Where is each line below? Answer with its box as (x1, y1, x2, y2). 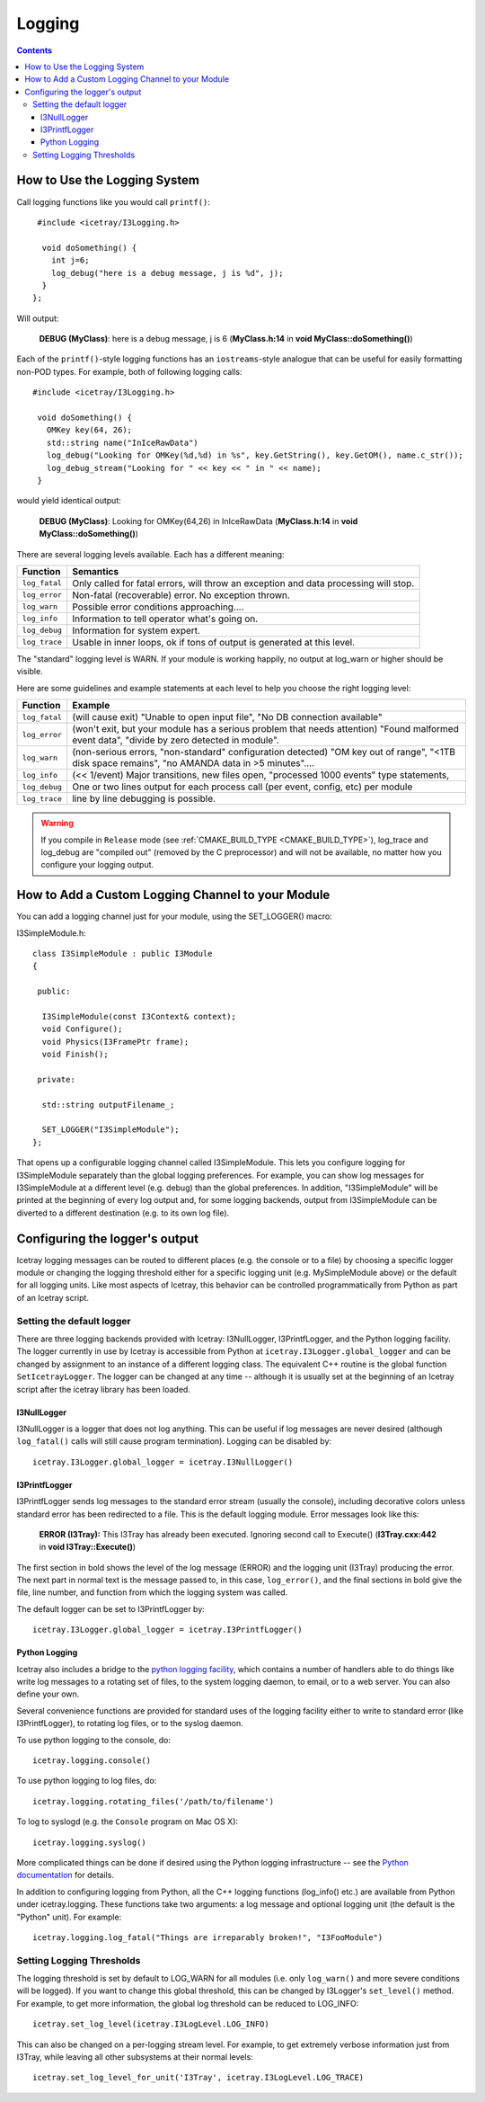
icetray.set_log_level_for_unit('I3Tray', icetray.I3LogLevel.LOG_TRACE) (32, 2072, 365, 2083)
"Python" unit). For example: (16, 1911, 122, 1922)
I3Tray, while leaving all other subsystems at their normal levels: (16, 2052, 253, 2062)
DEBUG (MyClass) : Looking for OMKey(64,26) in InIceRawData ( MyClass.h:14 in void (39, 515, 358, 526)
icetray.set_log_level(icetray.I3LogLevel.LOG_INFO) (32, 2019, 269, 2029)
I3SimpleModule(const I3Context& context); (41, 1011, 237, 1021)
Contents (16, 45, 53, 56)
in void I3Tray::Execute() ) (39, 1542, 137, 1553)
